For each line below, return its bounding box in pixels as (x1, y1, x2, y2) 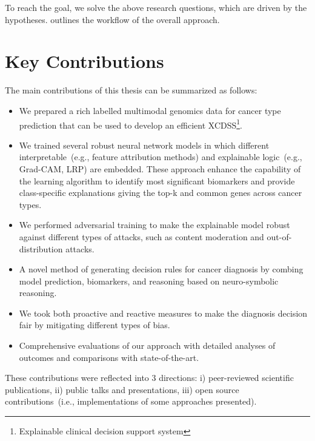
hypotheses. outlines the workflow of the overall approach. (5, 13, 220, 25)
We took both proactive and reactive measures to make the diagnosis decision (19, 306, 308, 319)
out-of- (267, 230, 292, 243)
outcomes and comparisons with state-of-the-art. (19, 351, 199, 363)
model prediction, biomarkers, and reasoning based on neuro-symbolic (19, 274, 279, 287)
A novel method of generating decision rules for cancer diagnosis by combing (19, 263, 303, 275)
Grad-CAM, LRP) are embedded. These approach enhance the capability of (19, 162, 301, 175)
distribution (19, 242, 63, 255)
